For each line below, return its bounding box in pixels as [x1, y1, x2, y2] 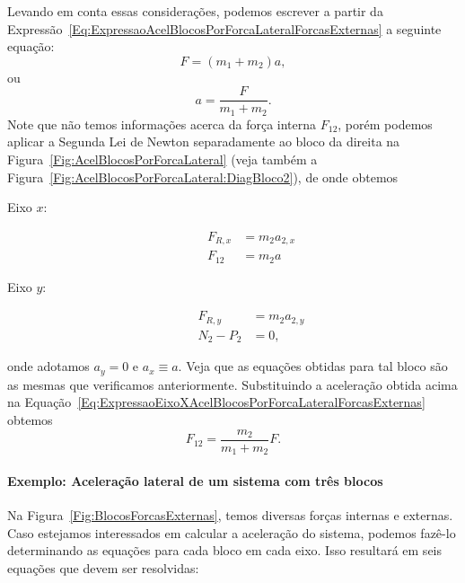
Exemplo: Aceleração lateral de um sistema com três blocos [7, 471, 383, 490]
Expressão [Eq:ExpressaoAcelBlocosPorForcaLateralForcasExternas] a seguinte [7, 19, 442, 38]
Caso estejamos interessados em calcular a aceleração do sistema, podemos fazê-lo [7, 523, 456, 542]
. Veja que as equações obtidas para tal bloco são [178, 357, 448, 375]
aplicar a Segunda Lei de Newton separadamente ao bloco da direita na [7, 132, 400, 151]
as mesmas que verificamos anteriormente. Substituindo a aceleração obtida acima [7, 375, 458, 393]
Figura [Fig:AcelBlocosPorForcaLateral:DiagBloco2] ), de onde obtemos [7, 167, 399, 186]
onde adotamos [7, 357, 90, 375]
